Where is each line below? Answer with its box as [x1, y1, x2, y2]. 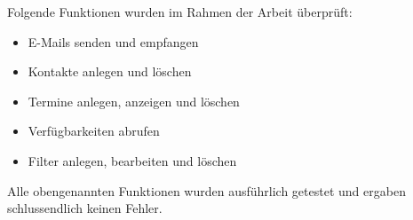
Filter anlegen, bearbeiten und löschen [28, 151, 237, 169]
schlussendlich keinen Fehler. [7, 199, 163, 217]
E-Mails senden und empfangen [28, 32, 199, 51]
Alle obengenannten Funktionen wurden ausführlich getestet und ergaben [7, 181, 406, 200]
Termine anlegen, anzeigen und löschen [28, 91, 240, 110]
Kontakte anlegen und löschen [28, 62, 192, 81]
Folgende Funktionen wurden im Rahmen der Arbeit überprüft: [7, 3, 353, 20]
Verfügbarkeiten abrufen [28, 122, 160, 140]
